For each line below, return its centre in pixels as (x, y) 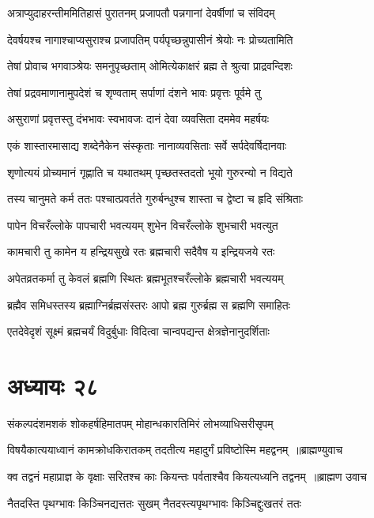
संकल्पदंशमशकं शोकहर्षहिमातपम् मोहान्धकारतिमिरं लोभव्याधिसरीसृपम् (140, 423)
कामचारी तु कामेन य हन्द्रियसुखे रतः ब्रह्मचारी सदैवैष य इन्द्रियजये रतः (141, 251)
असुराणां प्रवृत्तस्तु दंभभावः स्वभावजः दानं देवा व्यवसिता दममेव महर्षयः (138, 119)
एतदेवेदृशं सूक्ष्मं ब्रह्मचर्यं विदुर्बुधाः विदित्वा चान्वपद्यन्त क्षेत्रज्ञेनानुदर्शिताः (138, 331)
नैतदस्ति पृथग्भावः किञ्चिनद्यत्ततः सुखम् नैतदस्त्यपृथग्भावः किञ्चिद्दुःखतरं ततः (154, 503)
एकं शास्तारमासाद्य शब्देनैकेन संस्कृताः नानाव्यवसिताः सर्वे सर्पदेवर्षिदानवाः (147, 145)
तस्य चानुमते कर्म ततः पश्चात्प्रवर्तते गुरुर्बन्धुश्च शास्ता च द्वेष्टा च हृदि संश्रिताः (155, 199)
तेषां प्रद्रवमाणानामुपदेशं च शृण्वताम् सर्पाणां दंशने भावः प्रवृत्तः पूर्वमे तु (134, 92)
